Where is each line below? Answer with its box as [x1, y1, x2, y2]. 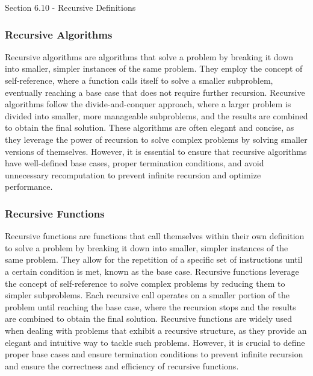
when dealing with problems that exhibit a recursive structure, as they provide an [5, 324, 307, 336]
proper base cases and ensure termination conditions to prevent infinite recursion [5, 348, 303, 360]
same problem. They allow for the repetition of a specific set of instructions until [5, 253, 303, 266]
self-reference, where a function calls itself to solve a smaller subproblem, [5, 74, 273, 86]
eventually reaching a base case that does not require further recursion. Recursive [5, 86, 305, 98]
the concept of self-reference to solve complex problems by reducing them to [5, 277, 285, 289]
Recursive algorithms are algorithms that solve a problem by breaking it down [5, 50, 294, 63]
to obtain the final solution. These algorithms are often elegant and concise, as [5, 121, 294, 134]
